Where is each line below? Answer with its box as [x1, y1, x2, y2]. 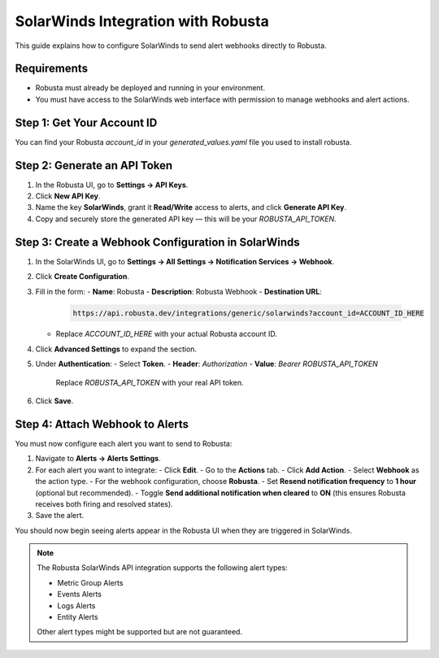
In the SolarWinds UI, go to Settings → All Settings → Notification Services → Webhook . [35, 256, 335, 266]
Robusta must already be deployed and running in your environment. [35, 83, 266, 93]
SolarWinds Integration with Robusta [15, 12, 270, 30]
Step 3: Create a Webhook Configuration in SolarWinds [15, 235, 300, 249]
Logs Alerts [57, 600, 96, 610]
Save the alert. [35, 511, 85, 521]
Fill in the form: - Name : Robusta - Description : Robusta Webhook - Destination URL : [35, 286, 323, 296]
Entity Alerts [57, 612, 98, 622]
